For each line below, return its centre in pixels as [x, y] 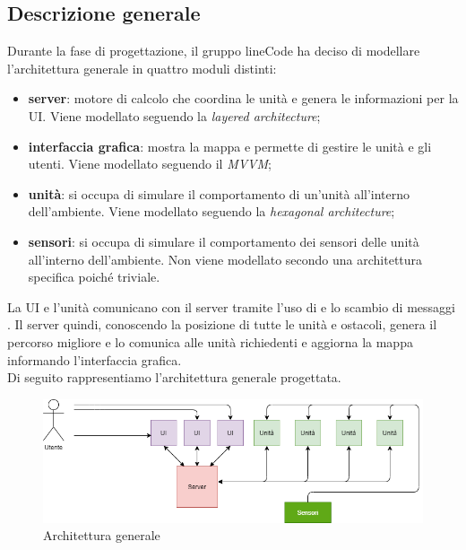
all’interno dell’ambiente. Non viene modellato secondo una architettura [225, 259]
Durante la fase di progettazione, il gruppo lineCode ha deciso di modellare [214, 51]
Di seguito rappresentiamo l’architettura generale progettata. [174, 377]
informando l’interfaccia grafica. [95, 359]
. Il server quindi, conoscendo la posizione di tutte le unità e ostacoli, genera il [222, 324]
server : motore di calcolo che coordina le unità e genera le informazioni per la [243, 98]
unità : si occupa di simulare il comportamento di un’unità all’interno [219, 193]
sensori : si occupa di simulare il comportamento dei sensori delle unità [224, 241]
